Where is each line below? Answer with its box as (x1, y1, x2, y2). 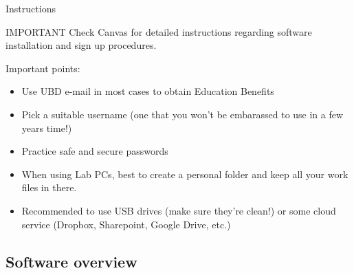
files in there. (21, 180, 77, 195)
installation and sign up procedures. (5, 38, 157, 52)
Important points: (5, 61, 80, 75)
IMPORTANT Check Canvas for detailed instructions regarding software (5, 24, 312, 39)
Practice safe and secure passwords (21, 144, 168, 158)
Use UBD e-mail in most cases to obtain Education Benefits (21, 84, 274, 98)
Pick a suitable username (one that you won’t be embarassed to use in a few (21, 107, 344, 121)
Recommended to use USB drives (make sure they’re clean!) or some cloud (21, 203, 336, 217)
